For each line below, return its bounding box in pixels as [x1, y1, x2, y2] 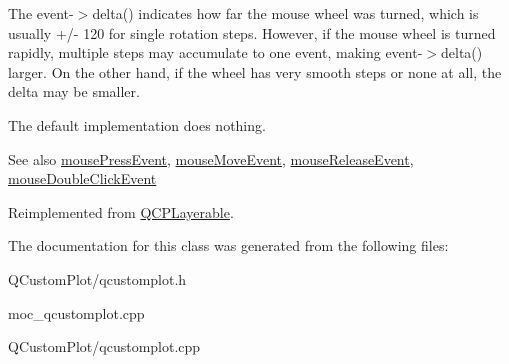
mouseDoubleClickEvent [8, 168, 157, 189]
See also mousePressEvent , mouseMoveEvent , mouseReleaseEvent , [8, 148, 414, 169]
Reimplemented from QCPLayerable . [8, 201, 234, 222]
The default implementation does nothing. [8, 114, 266, 135]
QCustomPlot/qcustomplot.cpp [8, 336, 201, 357]
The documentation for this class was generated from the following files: [8, 235, 449, 256]
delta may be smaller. [8, 81, 140, 102]
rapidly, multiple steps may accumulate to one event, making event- [8, 42, 423, 63]
